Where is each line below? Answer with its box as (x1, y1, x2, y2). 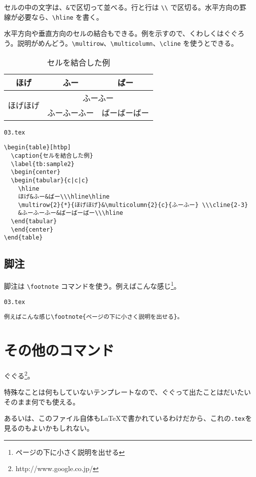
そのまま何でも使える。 (4, 396, 80, 407)
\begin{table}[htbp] (4, 144, 71, 151)
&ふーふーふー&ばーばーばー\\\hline (18, 209, 123, 217)
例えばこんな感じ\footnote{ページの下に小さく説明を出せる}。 (4, 313, 183, 321)
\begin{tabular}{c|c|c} (11, 176, 89, 184)
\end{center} (11, 226, 54, 233)
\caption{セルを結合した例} (11, 152, 94, 159)
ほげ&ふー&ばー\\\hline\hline (18, 193, 110, 201)
